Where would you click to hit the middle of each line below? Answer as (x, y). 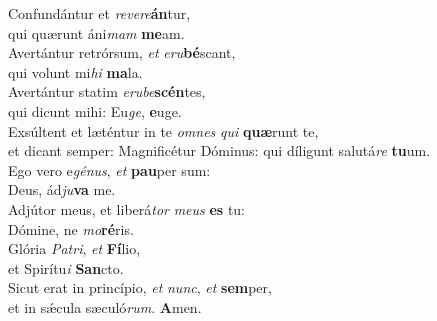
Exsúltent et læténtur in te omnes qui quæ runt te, (163, 130)
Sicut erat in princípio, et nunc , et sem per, (140, 287)
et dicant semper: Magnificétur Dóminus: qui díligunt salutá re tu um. (219, 150)
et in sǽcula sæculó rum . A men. (105, 306)
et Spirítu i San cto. (66, 267)
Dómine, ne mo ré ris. (71, 228)
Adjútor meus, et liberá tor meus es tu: (127, 208)
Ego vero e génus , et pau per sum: (109, 169)
